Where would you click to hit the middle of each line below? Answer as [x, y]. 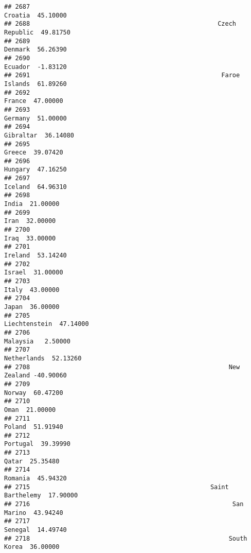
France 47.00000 [34, 101]
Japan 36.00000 [32, 307]
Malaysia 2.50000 [37, 341]
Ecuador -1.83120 [35, 67]
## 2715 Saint [116, 487]
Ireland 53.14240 [35, 256]
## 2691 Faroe [122, 75]
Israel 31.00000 [34, 273]
